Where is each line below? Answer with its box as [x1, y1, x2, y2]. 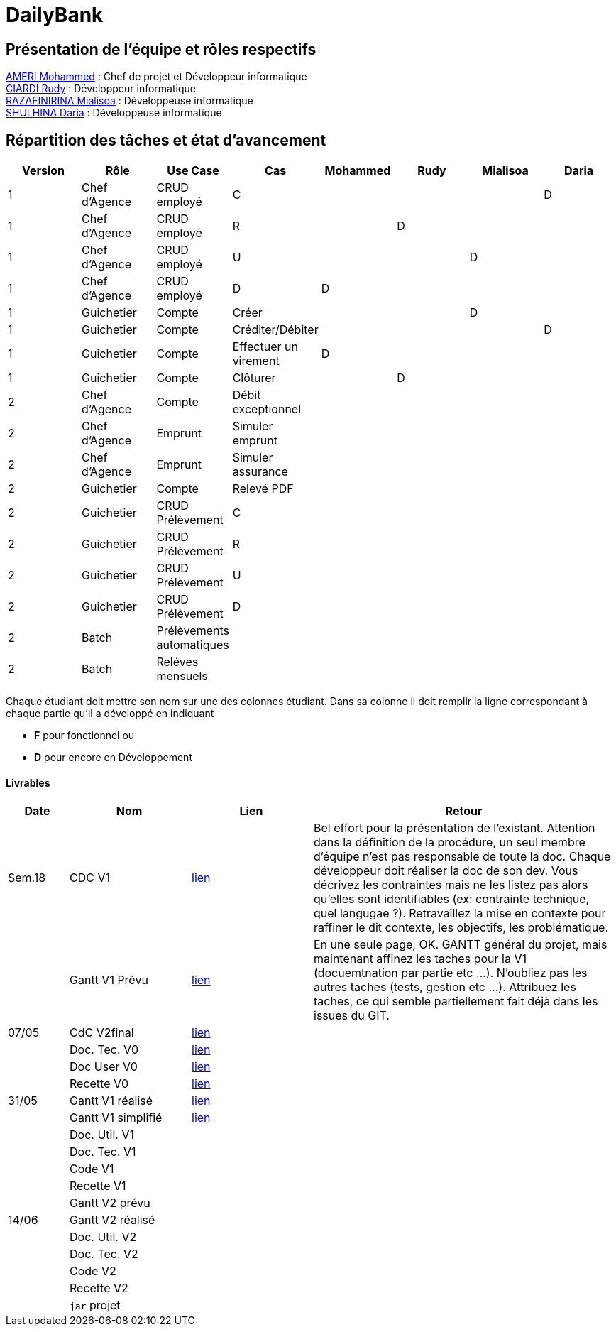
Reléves [156, 655, 199, 670]
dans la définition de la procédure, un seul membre [314, 835, 585, 850]
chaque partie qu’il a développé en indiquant [6, 707, 214, 720]
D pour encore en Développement [34, 751, 192, 764]
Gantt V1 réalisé [70, 1093, 153, 1108]
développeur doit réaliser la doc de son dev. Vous [314, 863, 578, 878]
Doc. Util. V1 [70, 1128, 134, 1142]
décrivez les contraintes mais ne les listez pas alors [314, 878, 588, 892]
